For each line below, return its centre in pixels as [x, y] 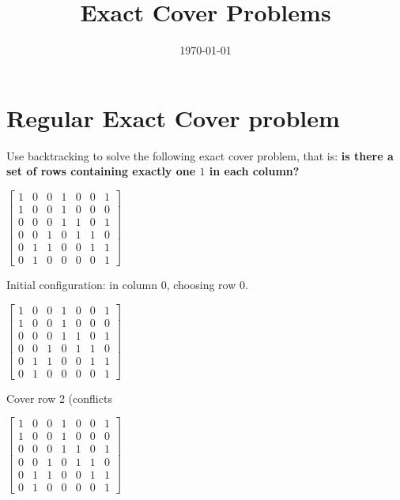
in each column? [254, 171]
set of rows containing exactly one [101, 171]
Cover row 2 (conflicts [59, 398]
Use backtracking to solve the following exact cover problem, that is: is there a [200, 155]
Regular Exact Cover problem [173, 117]
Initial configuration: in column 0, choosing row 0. [127, 285]
